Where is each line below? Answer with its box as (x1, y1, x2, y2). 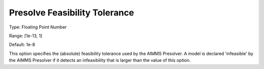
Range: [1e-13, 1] (9, 33, 43, 39)
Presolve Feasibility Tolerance (9, 7, 134, 18)
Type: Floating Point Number (9, 24, 67, 30)
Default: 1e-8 (9, 41, 35, 48)
